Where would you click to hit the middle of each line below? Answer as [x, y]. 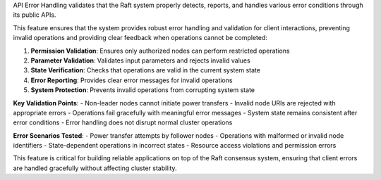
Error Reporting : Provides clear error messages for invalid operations [132, 80]
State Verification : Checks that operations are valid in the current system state [146, 70]
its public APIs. [35, 15]
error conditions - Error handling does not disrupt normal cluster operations [123, 122]
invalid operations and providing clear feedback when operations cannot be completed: [140, 38]
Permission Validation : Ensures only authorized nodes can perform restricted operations [160, 51]
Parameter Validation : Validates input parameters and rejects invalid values [140, 60]
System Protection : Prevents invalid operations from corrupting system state [143, 90]
